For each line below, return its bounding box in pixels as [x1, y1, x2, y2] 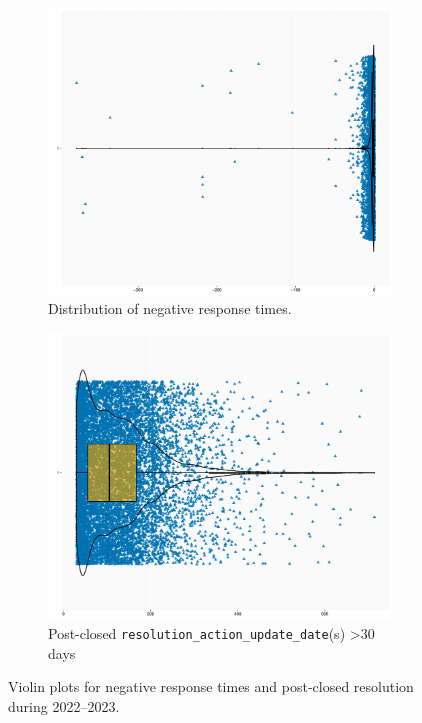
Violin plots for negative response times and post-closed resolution [8, 676, 414, 697]
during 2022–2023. [8, 695, 120, 716]
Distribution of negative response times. [48, 298, 292, 319]
